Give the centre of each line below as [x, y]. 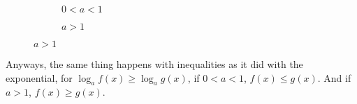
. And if [334, 77]
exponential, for [39, 77]
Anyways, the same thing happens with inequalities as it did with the [154, 64]
